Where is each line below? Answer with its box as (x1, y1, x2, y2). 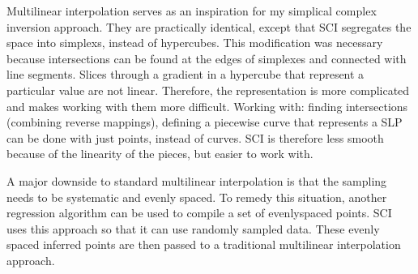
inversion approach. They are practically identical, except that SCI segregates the (6, 18, 412, 35)
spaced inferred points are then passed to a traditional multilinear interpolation (6, 236, 401, 253)
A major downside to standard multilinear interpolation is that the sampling (6, 172, 387, 189)
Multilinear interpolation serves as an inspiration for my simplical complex (6, 2, 377, 19)
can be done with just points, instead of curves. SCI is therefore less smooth (6, 129, 384, 146)
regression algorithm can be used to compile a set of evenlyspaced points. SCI (6, 204, 392, 221)
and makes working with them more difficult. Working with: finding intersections (6, 97, 408, 114)
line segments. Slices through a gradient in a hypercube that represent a (6, 66, 365, 83)
